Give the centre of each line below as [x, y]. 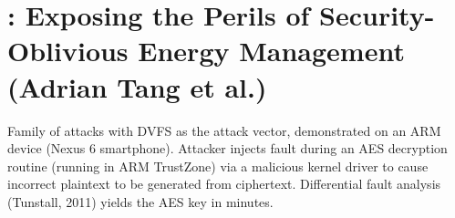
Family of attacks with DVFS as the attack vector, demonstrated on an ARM [224, 130]
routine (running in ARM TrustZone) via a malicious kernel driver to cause [218, 166]
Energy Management [271, 51]
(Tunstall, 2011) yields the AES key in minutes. [140, 201]
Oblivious [68, 51]
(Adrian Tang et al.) [137, 86]
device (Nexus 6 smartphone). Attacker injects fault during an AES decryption [227, 148]
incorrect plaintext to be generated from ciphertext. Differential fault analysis [224, 184]
